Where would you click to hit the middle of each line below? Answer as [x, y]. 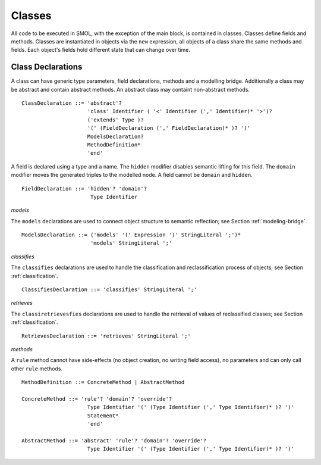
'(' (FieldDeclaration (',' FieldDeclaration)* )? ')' [169, 128]
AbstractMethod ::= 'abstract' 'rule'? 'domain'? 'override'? [114, 440]
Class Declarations [47, 67]
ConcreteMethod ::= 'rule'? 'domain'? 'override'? [97, 399]
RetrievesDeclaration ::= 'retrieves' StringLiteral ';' [106, 336]
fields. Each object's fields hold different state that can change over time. [100, 50]
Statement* [103, 416]
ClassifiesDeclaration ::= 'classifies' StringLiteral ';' [109, 290]
